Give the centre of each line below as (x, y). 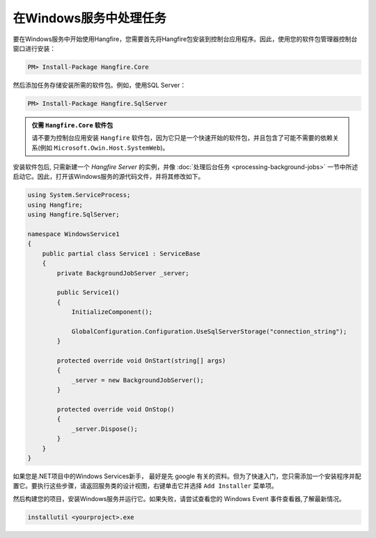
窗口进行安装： (34, 48)
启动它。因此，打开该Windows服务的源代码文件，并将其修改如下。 (109, 177)
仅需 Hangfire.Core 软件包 (72, 125)
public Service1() (88, 293)
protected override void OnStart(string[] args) (141, 361)
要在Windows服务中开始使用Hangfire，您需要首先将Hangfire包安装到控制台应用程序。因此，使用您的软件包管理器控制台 (185, 39)
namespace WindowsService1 (73, 234)
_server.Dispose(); (105, 429)
